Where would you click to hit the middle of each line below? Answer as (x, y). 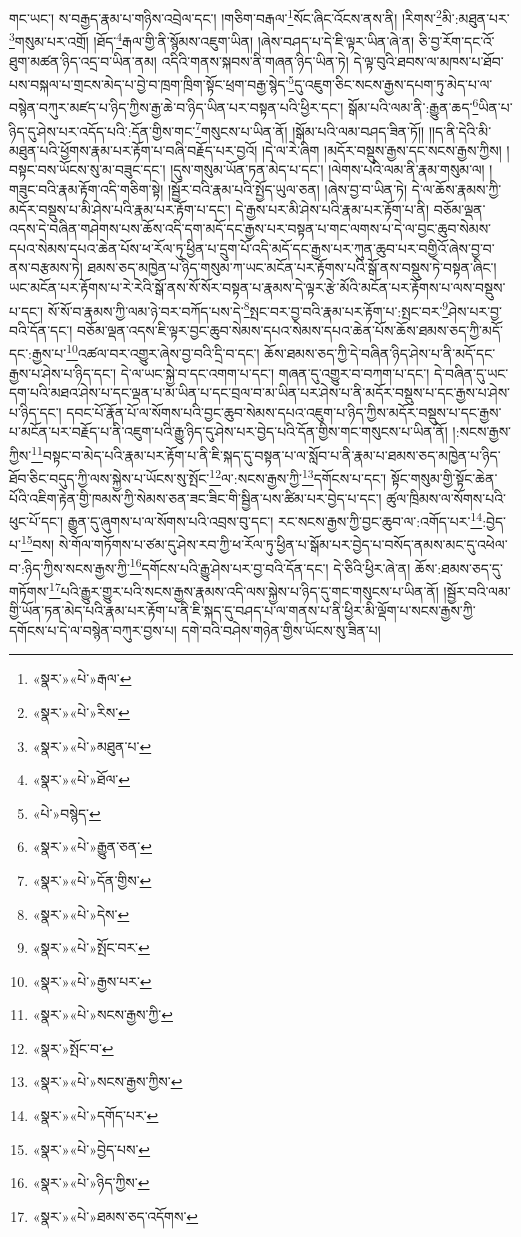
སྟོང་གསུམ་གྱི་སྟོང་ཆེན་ (444, 477)
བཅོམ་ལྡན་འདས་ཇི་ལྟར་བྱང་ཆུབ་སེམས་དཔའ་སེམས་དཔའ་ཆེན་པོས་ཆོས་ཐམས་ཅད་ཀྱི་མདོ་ (290, 329)
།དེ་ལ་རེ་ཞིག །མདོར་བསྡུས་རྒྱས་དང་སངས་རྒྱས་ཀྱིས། (381, 149)
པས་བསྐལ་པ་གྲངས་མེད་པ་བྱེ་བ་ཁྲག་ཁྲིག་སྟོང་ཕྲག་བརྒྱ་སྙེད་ (149, 83)
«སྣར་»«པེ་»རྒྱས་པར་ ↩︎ (92, 980)
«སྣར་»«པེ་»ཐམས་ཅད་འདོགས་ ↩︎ (115, 1215)
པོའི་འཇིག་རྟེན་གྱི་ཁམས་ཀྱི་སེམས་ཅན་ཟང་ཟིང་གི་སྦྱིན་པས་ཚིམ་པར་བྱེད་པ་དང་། (195, 497)
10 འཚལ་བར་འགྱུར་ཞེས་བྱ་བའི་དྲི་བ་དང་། (163, 352)
